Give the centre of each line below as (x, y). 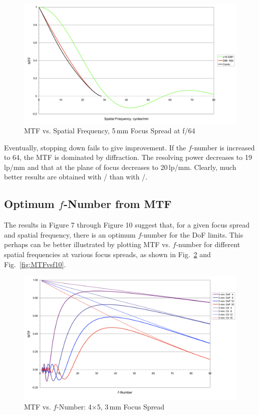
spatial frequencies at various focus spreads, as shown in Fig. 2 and (107, 254)
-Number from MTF (117, 204)
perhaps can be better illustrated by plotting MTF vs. (87, 244)
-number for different (208, 244)
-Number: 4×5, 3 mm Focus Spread (111, 406)
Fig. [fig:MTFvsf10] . (35, 264)
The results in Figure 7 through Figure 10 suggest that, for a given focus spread (127, 225)
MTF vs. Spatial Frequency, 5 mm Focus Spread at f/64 (110, 131)
